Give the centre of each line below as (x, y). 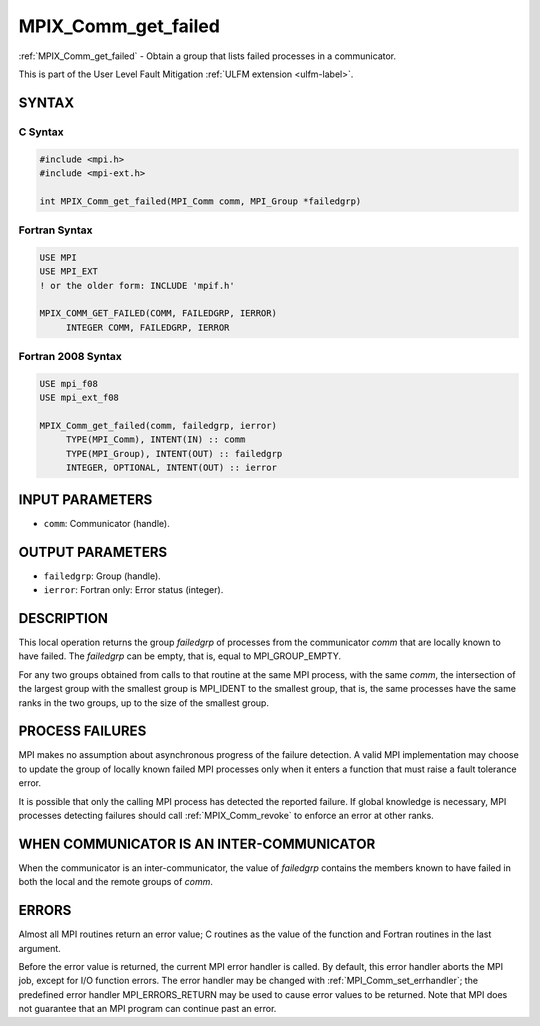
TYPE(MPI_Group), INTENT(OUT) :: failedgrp (174, 453)
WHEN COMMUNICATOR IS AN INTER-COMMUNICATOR (197, 843)
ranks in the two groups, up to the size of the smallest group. (144, 702)
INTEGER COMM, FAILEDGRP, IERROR (147, 327)
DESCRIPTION (63, 618)
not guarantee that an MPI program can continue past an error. (147, 1009)
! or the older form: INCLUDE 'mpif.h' (137, 285)
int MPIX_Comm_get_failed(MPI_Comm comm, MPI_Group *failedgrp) (200, 201)
